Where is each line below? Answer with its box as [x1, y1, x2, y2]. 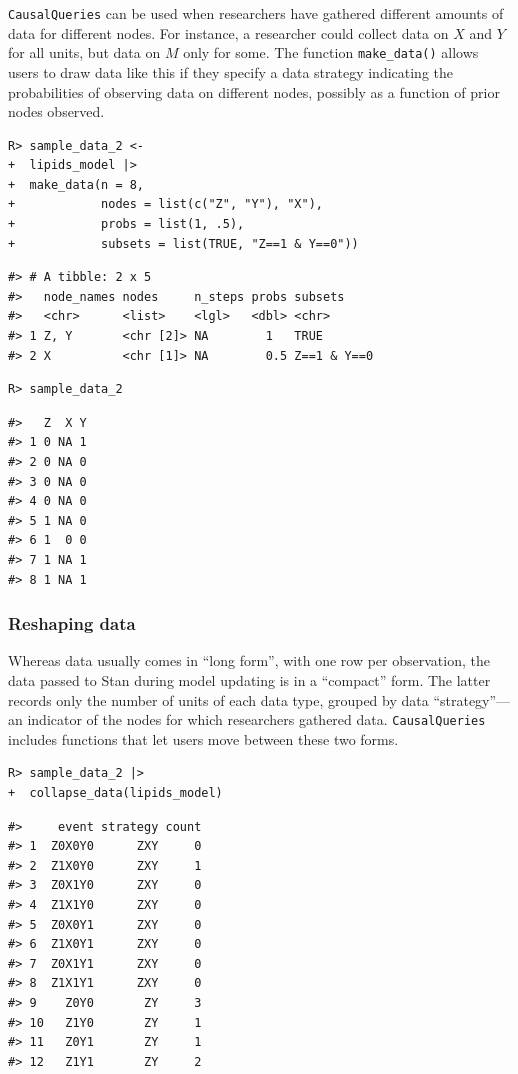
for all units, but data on [8, 42, 161, 63]
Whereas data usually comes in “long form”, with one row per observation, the [8, 650, 490, 671]
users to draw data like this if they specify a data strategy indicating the [8, 61, 454, 82]
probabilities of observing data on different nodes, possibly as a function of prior [8, 81, 500, 102]
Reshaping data [8, 611, 136, 636]
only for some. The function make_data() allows [183, 42, 479, 63]
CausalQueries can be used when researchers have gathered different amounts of [8, 3, 504, 23]
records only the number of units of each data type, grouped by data [8, 689, 429, 710]
